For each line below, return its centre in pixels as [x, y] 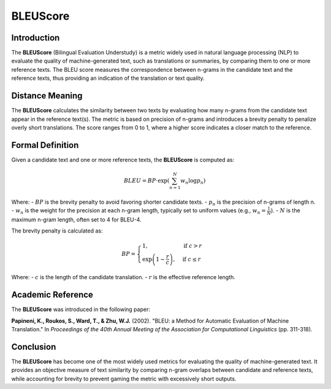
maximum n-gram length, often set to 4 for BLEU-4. [76, 219]
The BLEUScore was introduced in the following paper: [81, 309]
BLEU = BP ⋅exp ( [146, 180]
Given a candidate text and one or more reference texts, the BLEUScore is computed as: [123, 160]
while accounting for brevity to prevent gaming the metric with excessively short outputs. [124, 379]
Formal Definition [45, 145]
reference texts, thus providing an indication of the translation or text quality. [108, 78]
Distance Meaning [47, 96]
